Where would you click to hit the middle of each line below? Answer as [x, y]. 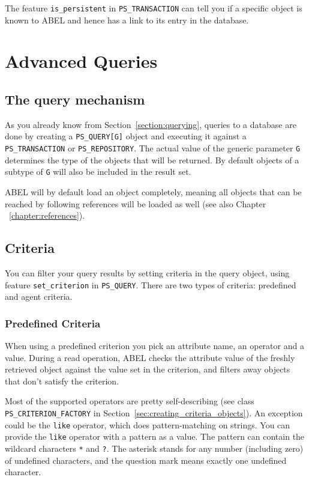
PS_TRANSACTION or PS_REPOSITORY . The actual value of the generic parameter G [153, 148]
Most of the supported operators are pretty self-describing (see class [130, 401]
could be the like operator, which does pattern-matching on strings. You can [148, 424]
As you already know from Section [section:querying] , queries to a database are [151, 124]
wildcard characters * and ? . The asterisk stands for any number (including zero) [154, 448]
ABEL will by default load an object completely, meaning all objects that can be [153, 191]
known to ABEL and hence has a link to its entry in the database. [127, 20]
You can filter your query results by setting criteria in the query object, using [147, 272]
